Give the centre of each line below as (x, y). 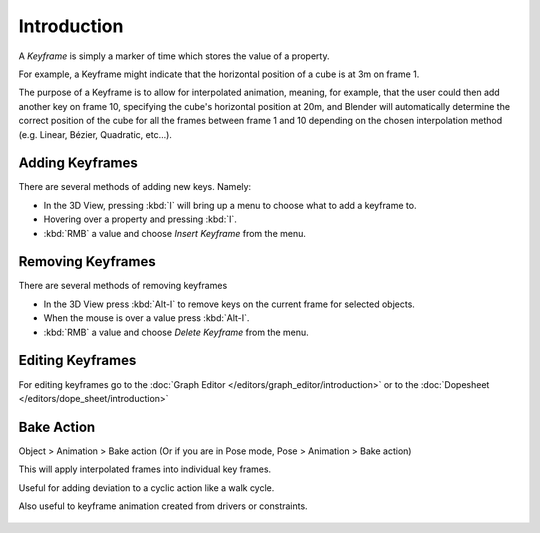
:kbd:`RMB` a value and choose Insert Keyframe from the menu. (175, 233)
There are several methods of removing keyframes (123, 286)
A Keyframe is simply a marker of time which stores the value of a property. (174, 56)
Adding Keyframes (78, 163)
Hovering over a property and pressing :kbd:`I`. (140, 219)
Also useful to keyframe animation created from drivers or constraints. (163, 506)
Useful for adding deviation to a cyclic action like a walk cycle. (146, 487)
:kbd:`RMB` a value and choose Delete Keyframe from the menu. (176, 332)
